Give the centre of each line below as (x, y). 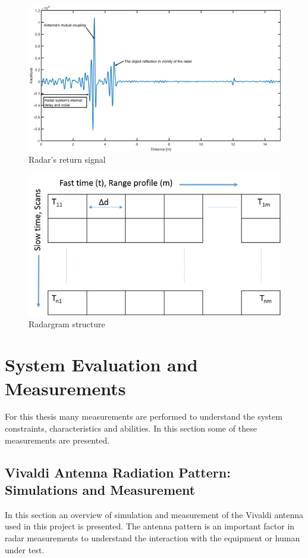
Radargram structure (67, 323)
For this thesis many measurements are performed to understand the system (144, 416)
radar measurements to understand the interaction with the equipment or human (153, 538)
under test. (25, 549)
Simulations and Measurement (100, 490)
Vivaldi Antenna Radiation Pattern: (118, 472)
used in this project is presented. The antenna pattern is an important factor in (150, 526)
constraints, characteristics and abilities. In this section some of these (131, 428)
